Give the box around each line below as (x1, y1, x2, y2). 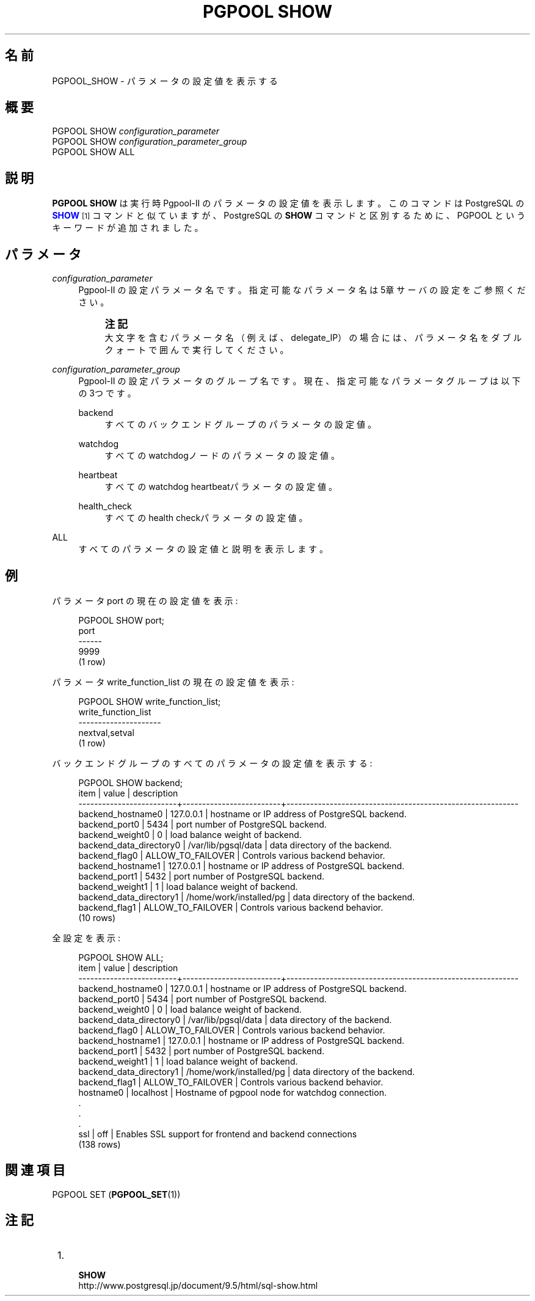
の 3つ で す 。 (78, 388, 136, 399)
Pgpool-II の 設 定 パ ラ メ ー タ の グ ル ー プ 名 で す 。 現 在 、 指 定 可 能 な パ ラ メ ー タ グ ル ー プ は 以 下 (78, 376, 521, 387)
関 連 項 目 (5, 1162, 65, 1178)
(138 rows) (78, 1139, 121, 1150)
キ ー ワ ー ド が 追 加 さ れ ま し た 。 (52, 222, 203, 233)
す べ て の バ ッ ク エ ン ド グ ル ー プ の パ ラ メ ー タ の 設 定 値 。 (104, 419, 376, 430)
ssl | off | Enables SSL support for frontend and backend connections (78, 1128, 357, 1139)
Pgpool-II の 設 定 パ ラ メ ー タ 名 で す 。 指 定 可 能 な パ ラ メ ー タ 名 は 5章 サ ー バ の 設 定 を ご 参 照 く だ (78, 285, 526, 296)
